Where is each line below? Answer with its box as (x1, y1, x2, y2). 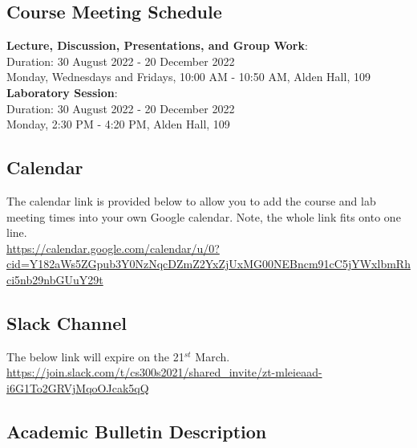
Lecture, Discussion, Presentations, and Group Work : (6, 37, 308, 54)
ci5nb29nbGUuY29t (6, 271, 103, 287)
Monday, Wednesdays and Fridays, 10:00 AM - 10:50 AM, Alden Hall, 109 (6, 68, 370, 85)
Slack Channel (6, 310, 127, 335)
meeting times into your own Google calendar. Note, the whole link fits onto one (6, 208, 401, 225)
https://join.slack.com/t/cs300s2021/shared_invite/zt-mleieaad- (6, 364, 322, 381)
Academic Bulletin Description (6, 418, 267, 443)
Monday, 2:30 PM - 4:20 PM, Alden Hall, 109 (6, 116, 230, 132)
